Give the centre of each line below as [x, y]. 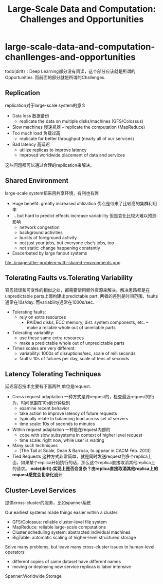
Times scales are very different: [44, 348]
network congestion [39, 227]
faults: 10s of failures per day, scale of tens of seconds [74, 359]
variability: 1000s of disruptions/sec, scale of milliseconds [77, 353]
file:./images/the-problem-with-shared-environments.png [63, 262]
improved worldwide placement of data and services [72, 155]
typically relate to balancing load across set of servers [74, 419]
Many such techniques [35, 446]
